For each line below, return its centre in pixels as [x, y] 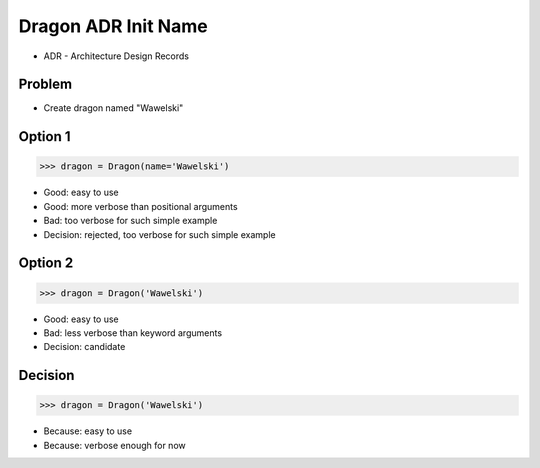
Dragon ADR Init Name [113, 26]
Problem [45, 84]
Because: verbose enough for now [114, 445]
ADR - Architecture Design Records [116, 56]
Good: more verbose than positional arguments [141, 206]
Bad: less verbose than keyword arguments [133, 332]
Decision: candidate [84, 347]
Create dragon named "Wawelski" [113, 108]
